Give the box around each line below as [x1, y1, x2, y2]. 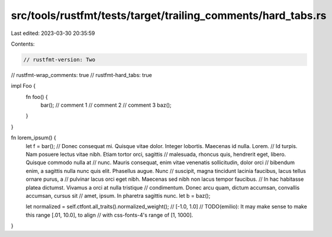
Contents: [11, 40, 35, 47]
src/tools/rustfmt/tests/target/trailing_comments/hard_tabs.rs [11, 9, 327, 22]
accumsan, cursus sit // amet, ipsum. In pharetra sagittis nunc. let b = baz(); [25, 192, 211, 199]
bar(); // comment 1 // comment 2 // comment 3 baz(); [40, 101, 172, 109]
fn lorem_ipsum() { [11, 134, 56, 142]
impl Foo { [11, 82, 36, 89]
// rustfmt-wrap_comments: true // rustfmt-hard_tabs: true [11, 71, 152, 78]
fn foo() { [25, 93, 49, 100]
